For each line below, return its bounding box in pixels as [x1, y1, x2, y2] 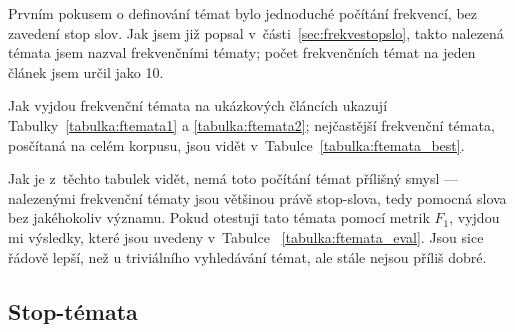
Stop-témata [8, 295, 138, 326]
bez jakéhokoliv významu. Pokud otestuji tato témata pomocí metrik [8, 207, 430, 228]
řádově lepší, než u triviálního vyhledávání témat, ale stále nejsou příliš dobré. [8, 246, 487, 267]
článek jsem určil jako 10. [8, 61, 164, 82]
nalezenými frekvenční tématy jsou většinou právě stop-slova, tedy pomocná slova [8, 187, 507, 208]
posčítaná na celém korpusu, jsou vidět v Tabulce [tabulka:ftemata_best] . [8, 134, 465, 155]
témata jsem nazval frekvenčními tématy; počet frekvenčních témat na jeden [8, 42, 476, 63]
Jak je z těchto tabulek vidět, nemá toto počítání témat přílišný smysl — [8, 168, 459, 189]
